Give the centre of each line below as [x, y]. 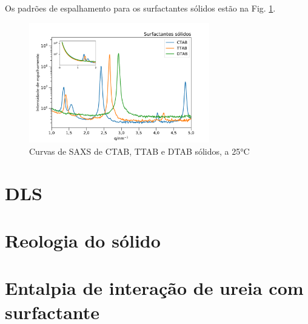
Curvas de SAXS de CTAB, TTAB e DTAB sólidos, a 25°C [139, 151]
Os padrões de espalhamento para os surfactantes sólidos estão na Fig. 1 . [140, 8]
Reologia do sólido [83, 240]
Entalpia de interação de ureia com [154, 288]
